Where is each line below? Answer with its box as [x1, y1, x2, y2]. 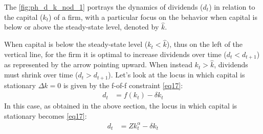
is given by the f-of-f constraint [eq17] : [63, 79, 183, 90]
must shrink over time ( [4, 69, 78, 80]
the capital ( [4, 11, 43, 22]
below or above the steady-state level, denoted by [4, 21, 159, 32]
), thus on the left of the [166, 39, 243, 49]
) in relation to [209, 2, 255, 12]
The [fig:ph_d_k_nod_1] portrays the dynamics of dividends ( [4, 2, 203, 12]
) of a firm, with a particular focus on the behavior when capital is [49, 11, 257, 22]
